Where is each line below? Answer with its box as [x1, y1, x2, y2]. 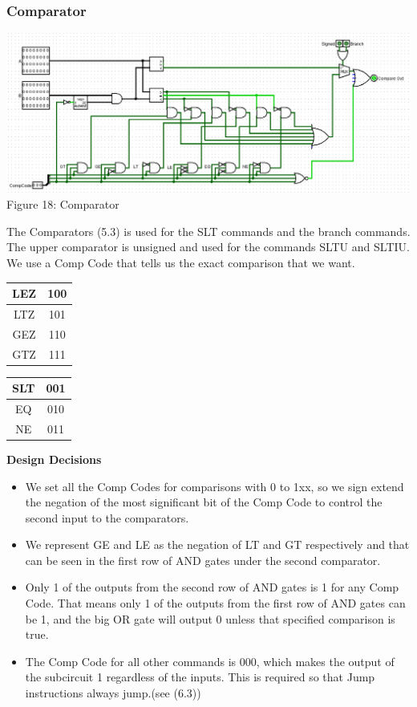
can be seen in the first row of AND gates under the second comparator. [25, 551, 381, 568]
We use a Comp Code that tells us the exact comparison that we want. [6, 254, 355, 270]
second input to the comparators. [25, 509, 189, 526]
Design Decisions [6, 450, 102, 467]
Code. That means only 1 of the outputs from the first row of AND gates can [25, 595, 406, 612]
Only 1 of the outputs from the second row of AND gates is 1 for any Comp [25, 579, 399, 595]
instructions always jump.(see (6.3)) [25, 685, 201, 701]
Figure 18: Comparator [6, 196, 119, 213]
